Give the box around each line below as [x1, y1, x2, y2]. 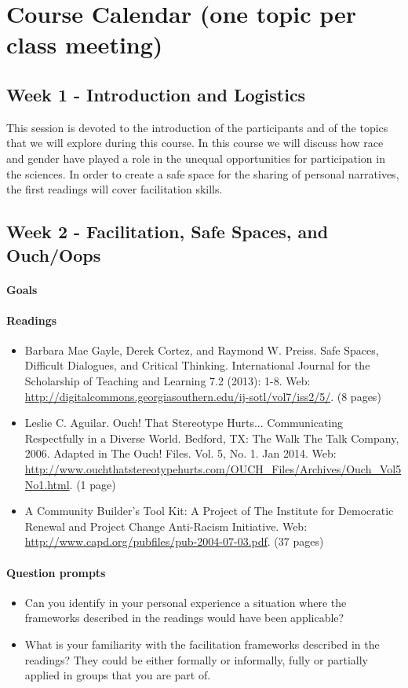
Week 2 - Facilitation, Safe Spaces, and [6, 219, 329, 244]
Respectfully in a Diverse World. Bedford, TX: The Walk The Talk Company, [24, 429, 399, 446]
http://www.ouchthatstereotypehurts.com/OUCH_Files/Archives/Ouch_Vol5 [24, 461, 402, 477]
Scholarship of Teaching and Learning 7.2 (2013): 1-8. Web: [24, 373, 311, 389]
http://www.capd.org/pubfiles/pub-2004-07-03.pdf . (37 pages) [24, 533, 324, 550]
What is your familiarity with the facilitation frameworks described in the [24, 636, 380, 652]
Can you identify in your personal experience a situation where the [24, 594, 347, 610]
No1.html [24, 476, 70, 492]
